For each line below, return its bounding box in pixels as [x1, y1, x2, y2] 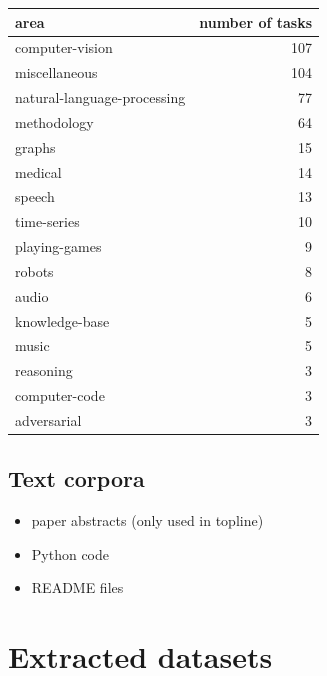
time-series [15, 211, 80, 232]
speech [15, 186, 55, 207]
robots [15, 260, 54, 281]
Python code [31, 543, 110, 564]
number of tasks [199, 11, 313, 32]
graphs [15, 136, 56, 157]
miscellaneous [15, 62, 98, 83]
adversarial [15, 410, 82, 430]
